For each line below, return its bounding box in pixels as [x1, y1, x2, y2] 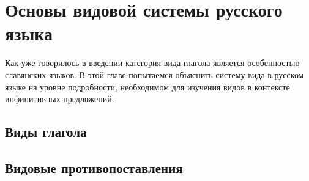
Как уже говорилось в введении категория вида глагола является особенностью [5, 56, 300, 69]
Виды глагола [5, 122, 87, 141]
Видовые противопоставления [5, 158, 183, 177]
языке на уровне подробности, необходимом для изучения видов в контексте [5, 80, 290, 93]
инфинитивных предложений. [5, 92, 114, 105]
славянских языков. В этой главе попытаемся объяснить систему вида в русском [5, 68, 304, 81]
